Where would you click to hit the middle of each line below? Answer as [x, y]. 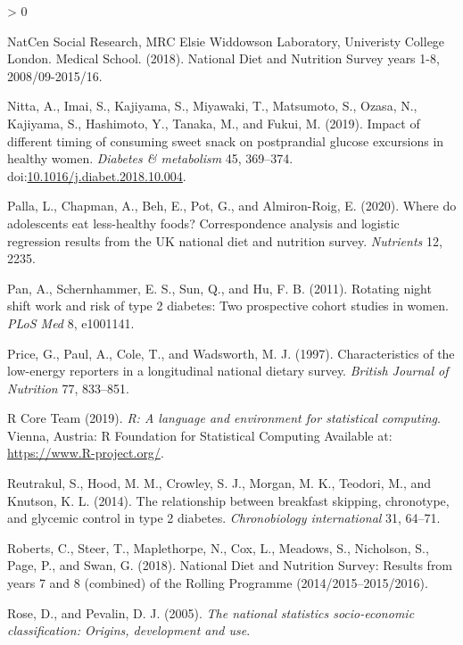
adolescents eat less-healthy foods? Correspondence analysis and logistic [203, 223]
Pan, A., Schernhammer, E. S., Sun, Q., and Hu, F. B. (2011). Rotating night [219, 288]
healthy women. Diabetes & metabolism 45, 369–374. [150, 158]
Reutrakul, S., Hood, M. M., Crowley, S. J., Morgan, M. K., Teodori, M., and [219, 483]
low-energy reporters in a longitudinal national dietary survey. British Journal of [228, 371]
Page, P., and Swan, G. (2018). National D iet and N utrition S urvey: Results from [230, 565]
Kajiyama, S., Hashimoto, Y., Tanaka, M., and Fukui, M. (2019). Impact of [214, 123]
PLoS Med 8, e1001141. [71, 322]
